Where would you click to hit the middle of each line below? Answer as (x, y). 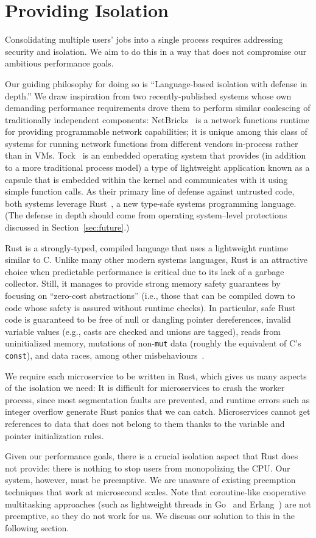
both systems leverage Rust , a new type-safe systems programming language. (151, 203)
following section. (37, 527)
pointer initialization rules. (54, 435)
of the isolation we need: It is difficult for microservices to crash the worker (145, 388)
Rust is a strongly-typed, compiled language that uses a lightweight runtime (146, 247)
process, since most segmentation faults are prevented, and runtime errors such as (157, 399)
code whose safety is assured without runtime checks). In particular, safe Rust (150, 307)
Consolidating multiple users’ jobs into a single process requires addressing (144, 39)
